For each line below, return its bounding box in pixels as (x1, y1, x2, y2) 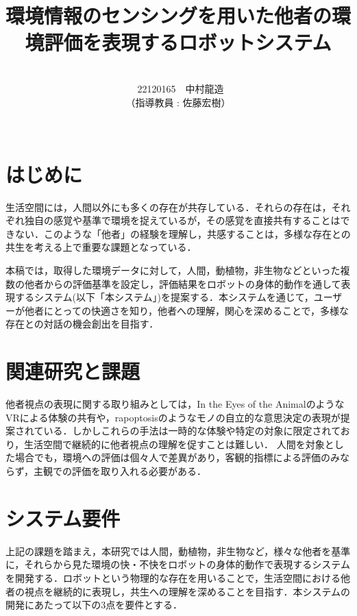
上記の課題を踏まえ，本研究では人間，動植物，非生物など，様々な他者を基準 (5, 543, 351, 558)
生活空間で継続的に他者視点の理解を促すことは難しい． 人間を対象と (24, 436, 334, 451)
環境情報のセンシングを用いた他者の (5, 1, 332, 29)
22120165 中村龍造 (137, 81, 224, 95)
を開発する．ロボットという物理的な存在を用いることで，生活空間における (5, 570, 341, 584)
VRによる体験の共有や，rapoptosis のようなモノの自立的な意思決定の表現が (5, 410, 341, 424)
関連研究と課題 (5, 357, 140, 385)
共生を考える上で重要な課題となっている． (5, 240, 197, 254)
